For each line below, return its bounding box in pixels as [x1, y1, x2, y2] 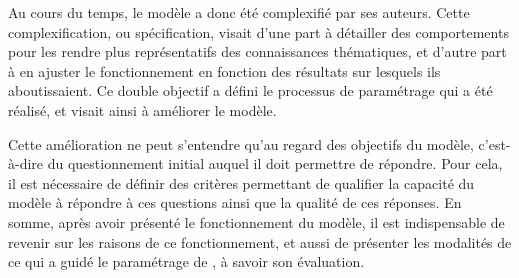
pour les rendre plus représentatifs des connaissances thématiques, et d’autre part [8, 41, 507, 62]
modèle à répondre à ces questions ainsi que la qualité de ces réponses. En [8, 192, 462, 213]
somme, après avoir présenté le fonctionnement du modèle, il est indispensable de [8, 211, 505, 232]
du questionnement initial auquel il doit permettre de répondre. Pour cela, [47, 153, 503, 174]
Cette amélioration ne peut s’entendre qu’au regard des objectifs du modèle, [8, 133, 474, 154]
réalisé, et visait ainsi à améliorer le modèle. [8, 99, 277, 120]
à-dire [8, 153, 44, 174]
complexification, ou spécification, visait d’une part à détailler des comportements [8, 21, 509, 42]
